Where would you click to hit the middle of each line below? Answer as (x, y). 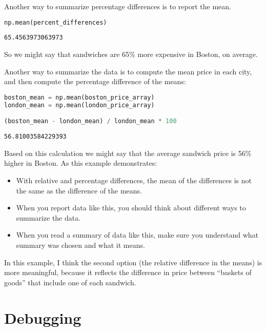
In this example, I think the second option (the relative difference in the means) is (133, 262)
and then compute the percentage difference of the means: (95, 81)
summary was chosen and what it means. (80, 245)
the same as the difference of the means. (79, 190)
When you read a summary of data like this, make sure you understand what (137, 235)
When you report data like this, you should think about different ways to (131, 208)
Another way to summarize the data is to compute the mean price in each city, (128, 71)
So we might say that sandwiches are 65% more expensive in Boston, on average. (131, 54)
